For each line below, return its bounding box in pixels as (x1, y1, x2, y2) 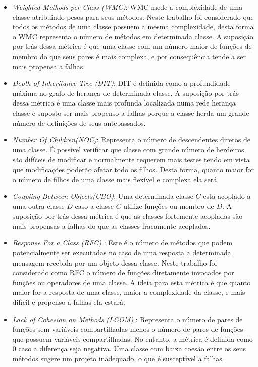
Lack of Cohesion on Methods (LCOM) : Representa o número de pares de (12, 313, 243, 324)
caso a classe (75, 200, 114, 211)
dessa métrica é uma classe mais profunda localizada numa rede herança (12, 97, 236, 108)
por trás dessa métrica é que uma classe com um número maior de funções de (12, 41, 252, 51)
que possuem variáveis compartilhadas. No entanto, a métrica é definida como (12, 333, 253, 344)
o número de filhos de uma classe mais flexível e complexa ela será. (12, 174, 219, 184)
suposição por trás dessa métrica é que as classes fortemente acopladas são (12, 211, 243, 221)
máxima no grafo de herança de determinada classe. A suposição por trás (12, 87, 239, 98)
